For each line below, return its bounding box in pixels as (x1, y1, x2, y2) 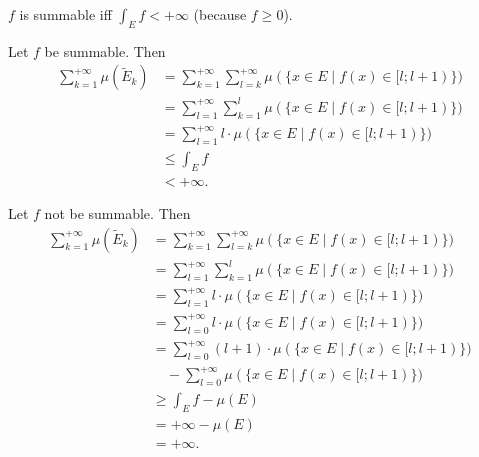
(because (193, 4, 247, 24)
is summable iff (19, 4, 112, 24)
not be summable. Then (44, 202, 191, 223)
